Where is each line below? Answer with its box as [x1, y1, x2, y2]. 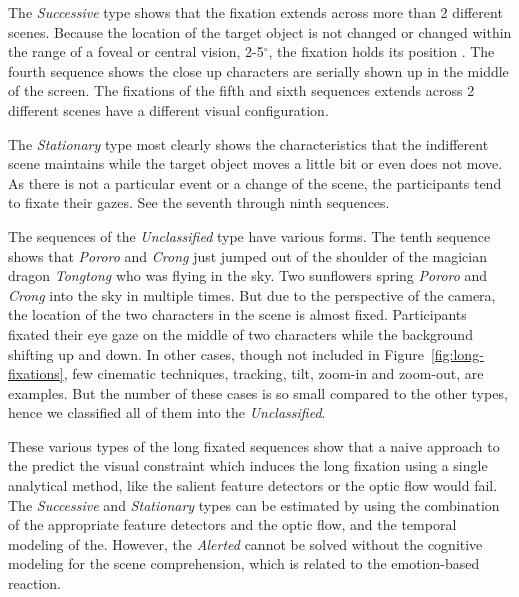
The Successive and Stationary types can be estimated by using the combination [8, 494, 500, 515]
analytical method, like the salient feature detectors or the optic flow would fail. [8, 475, 498, 496]
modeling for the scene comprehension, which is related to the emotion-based [8, 553, 480, 574]
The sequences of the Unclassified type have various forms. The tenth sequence [8, 225, 491, 246]
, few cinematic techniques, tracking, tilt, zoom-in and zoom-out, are [63, 363, 484, 384]
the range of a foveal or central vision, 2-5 [8, 41, 264, 62]
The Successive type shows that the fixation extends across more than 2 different [8, 2, 503, 22]
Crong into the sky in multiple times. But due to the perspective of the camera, [8, 284, 496, 305]
